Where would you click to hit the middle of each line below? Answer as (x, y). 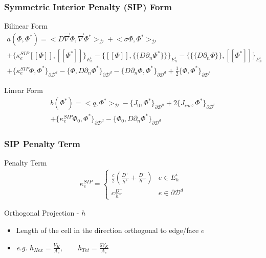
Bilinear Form (26, 26)
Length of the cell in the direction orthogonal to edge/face (107, 230)
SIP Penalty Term (42, 143)
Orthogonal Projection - (42, 213)
